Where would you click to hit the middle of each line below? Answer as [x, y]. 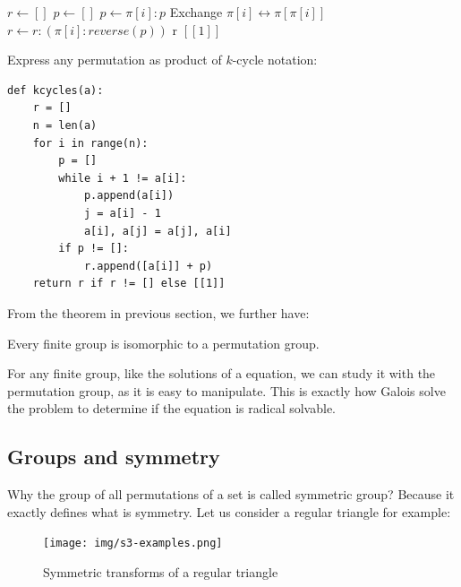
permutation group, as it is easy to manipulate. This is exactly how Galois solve [226, 390]
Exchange [196, 12]
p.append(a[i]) [129, 196]
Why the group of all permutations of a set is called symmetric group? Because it [231, 494]
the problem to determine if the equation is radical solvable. [171, 408]
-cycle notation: [275, 60]
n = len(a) [65, 125]
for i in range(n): [90, 143]
